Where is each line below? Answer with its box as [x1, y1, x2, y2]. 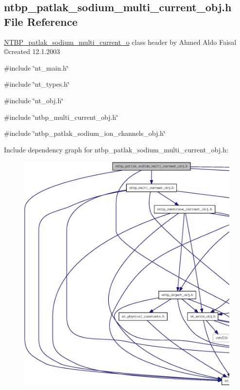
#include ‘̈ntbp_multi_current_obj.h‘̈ [4, 111, 119, 122]
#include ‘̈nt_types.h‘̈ [4, 79, 70, 89]
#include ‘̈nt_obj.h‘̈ [4, 95, 64, 105]
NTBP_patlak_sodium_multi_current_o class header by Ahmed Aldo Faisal [4, 37, 237, 47]
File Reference [4, 14, 78, 29]
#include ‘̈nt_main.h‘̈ [4, 62, 69, 73]
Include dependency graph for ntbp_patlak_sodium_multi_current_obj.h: [4, 144, 228, 154]
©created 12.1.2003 [4, 46, 60, 56]
